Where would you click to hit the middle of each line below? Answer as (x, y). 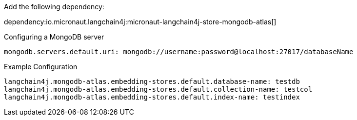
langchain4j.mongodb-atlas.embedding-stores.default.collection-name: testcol (158, 89)
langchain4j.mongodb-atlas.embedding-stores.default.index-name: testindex (152, 97)
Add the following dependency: (54, 7)
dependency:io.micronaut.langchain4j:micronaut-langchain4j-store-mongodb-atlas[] (140, 22)
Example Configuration (41, 67)
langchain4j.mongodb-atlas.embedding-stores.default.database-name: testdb (152, 81)
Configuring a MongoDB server (54, 37)
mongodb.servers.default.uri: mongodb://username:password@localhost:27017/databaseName (179, 52)
